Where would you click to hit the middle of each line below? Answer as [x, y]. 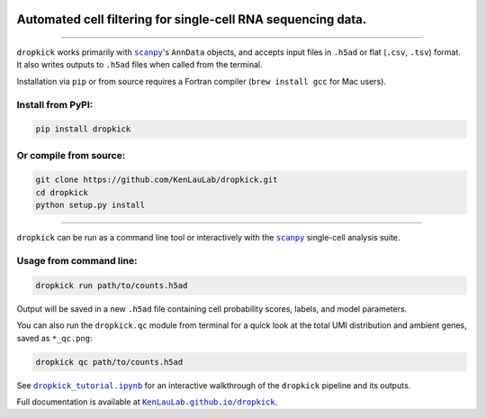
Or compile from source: [71, 155]
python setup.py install [90, 205]
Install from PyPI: [55, 104]
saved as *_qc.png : [54, 338]
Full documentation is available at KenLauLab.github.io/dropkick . [147, 402]
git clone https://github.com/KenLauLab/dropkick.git [157, 180]
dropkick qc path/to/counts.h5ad [109, 362]
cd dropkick [62, 192]
